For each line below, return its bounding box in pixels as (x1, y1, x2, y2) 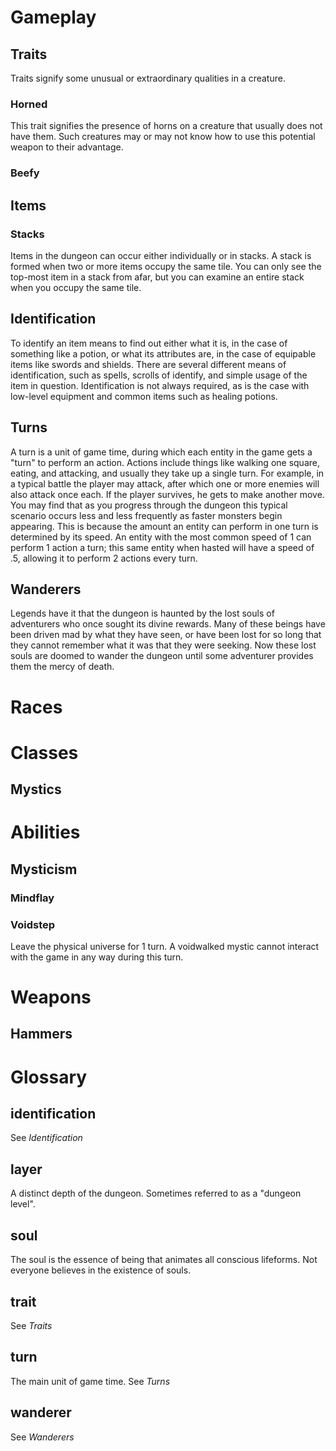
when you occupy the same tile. (10, 281, 142, 293)
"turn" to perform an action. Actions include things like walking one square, (10, 456, 320, 468)
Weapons (10, 986, 92, 1009)
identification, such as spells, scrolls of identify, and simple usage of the (10, 369, 308, 381)
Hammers (10, 1026, 73, 1043)
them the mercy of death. (10, 661, 115, 673)
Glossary (10, 1066, 88, 1088)
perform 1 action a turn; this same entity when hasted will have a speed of (10, 541, 315, 553)
